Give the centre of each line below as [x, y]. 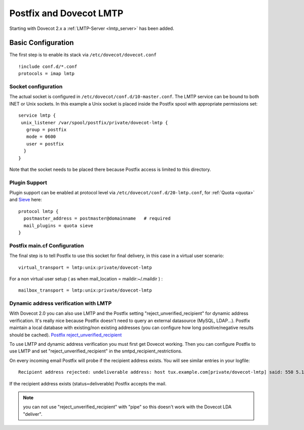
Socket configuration [36, 86]
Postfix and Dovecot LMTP [66, 13]
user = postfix [45, 144]
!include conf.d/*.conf [48, 66]
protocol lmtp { [39, 211]
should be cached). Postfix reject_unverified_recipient [66, 335]
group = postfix [46, 130]
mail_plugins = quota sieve [59, 225]
